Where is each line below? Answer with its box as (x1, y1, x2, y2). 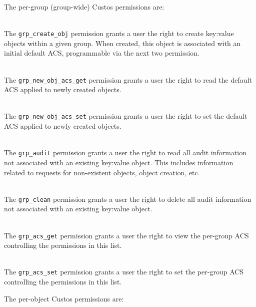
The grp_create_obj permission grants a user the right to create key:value (4, 28, 234, 39)
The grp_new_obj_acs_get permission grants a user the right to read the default (4, 74, 252, 85)
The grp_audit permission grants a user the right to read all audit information (4, 147, 247, 158)
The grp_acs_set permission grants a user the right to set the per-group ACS (4, 266, 244, 277)
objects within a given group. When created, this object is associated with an (4, 38, 241, 48)
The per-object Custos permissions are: (4, 293, 124, 303)
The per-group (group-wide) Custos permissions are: (4, 2, 164, 12)
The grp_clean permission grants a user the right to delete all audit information (4, 193, 251, 204)
